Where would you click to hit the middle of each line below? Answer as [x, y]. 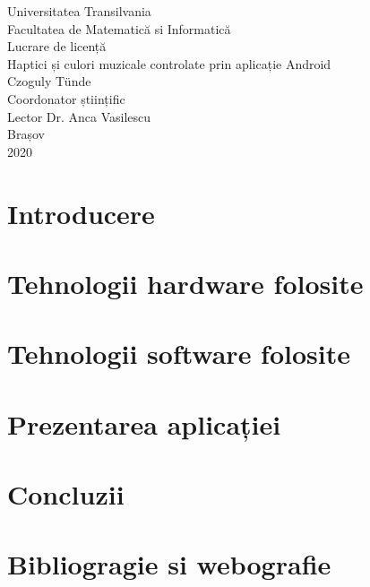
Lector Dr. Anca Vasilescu [79, 116]
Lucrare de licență [57, 46]
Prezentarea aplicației [144, 423]
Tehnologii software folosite [179, 354]
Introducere [81, 213]
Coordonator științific [66, 98]
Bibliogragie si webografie [169, 564]
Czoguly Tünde [49, 81]
